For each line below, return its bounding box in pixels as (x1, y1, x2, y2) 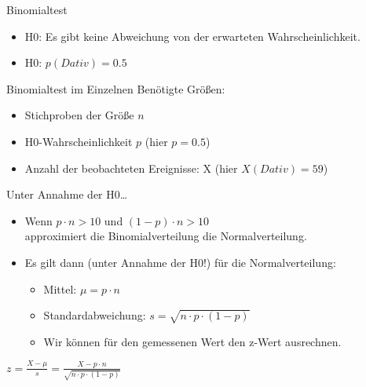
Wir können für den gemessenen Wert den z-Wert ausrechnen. (43, 333, 342, 349)
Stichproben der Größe (24, 107, 134, 123)
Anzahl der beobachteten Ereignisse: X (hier (24, 159, 238, 176)
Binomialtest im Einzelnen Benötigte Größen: (6, 80, 225, 97)
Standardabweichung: (43, 307, 146, 323)
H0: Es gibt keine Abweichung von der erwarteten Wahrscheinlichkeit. (24, 27, 361, 44)
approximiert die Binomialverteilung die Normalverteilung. (24, 228, 307, 244)
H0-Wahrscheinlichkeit (24, 133, 133, 149)
